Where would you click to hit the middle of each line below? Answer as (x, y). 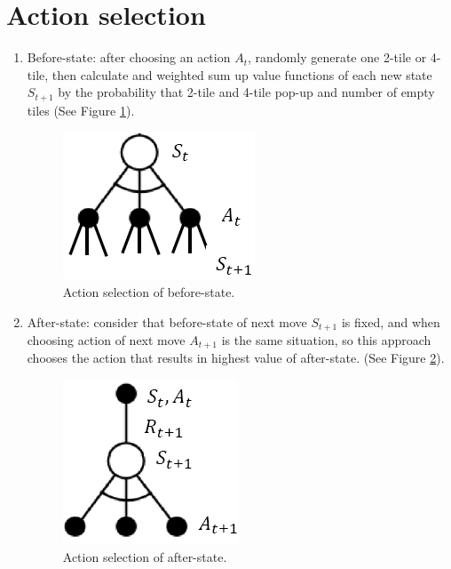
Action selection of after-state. (145, 556)
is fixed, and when (391, 321)
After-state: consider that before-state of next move (167, 321)
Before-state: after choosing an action (129, 57)
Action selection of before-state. (149, 291)
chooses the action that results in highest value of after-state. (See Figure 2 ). (236, 358)
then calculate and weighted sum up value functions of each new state (242, 74)
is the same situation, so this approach (326, 340)
